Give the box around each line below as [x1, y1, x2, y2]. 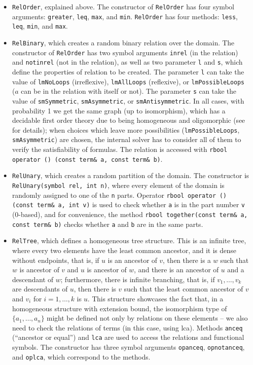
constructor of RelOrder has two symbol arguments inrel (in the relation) [12, 47, 238, 57]
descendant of [12, 274, 54, 284]
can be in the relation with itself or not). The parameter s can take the [21, 86, 237, 96]
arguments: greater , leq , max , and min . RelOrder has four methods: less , [12, 11, 238, 21]
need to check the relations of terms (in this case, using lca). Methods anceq [12, 322, 243, 332]
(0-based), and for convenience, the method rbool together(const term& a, [12, 209, 248, 219]
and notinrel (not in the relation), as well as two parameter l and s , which [12, 57, 243, 67]
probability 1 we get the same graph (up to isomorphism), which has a [12, 105, 225, 115]
